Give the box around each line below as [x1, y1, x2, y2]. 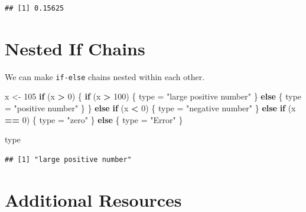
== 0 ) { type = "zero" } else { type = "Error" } [5, 113, 183, 125]
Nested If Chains [5, 36, 145, 60]
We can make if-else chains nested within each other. [5, 70, 205, 82]
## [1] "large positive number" [5, 155, 132, 164]
